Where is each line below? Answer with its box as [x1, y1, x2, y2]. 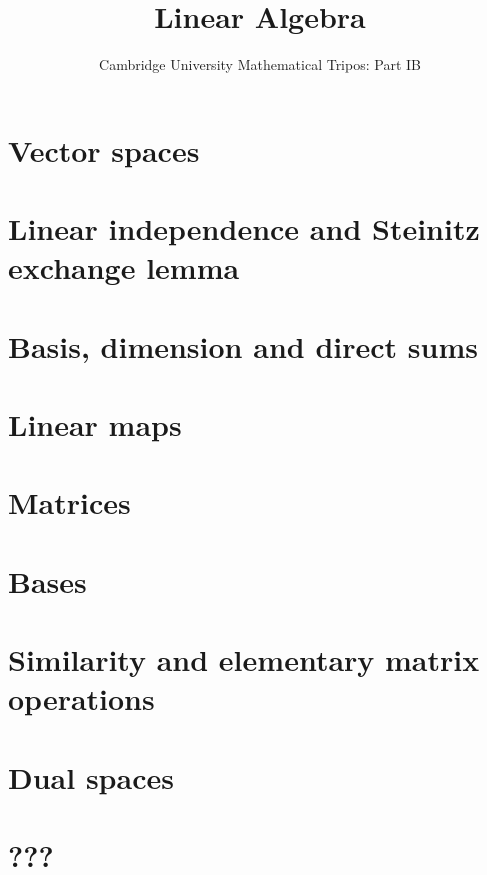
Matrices [8, 482, 131, 523]
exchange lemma [8, 247, 240, 288]
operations [8, 678, 155, 719]
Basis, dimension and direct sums [8, 325, 478, 366]
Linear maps [8, 404, 182, 445]
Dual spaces [8, 756, 174, 797]
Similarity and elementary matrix [8, 639, 480, 680]
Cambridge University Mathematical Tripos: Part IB [99, 54, 421, 75]
